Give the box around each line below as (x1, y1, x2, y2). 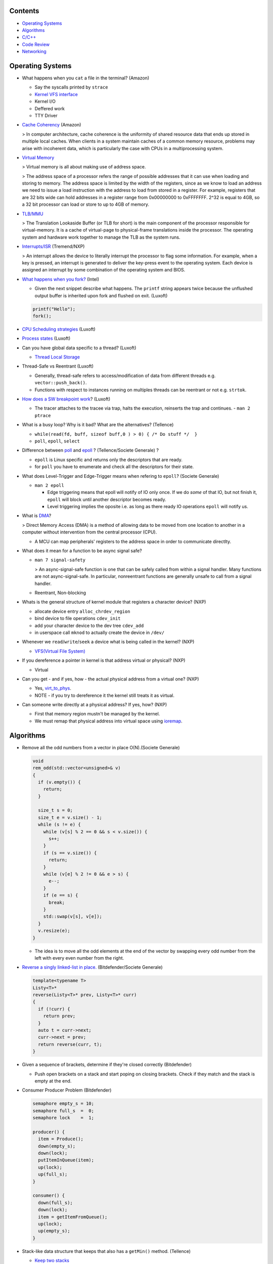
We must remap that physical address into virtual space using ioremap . (34, 718, 183, 724)
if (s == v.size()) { (43, 850, 97, 855)
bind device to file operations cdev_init (34, 615, 121, 621)
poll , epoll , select (34, 438, 80, 444)
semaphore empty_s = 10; (32, 1101, 95, 1107)
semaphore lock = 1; (32, 1115, 95, 1121)
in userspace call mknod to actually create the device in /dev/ (34, 629, 164, 636)
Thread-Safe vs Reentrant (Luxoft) (22, 363, 94, 369)
